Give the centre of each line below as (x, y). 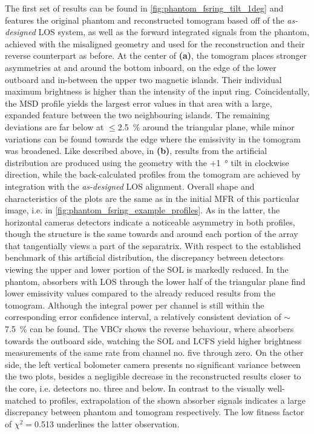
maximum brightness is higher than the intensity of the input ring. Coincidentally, (157, 91)
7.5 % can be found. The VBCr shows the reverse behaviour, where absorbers (149, 329)
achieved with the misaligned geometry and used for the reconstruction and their (155, 43)
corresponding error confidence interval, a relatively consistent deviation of (143, 317)
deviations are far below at (54, 126)
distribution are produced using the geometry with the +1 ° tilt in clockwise (147, 162)
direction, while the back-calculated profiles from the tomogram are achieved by (153, 174)
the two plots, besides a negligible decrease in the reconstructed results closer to (153, 376)
